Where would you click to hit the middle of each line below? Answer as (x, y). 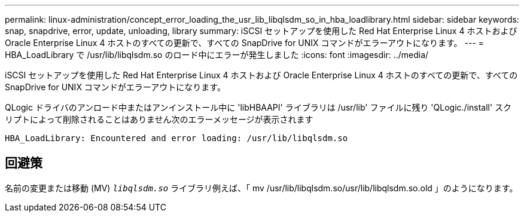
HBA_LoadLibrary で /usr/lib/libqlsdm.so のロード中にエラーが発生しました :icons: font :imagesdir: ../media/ (217, 55)
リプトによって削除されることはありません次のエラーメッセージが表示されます (159, 119)
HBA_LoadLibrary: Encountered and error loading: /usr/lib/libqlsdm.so (176, 138)
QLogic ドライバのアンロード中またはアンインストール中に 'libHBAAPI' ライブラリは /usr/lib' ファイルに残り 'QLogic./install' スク (258, 107)
